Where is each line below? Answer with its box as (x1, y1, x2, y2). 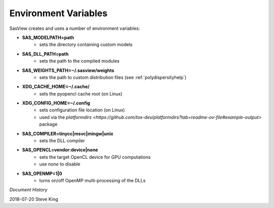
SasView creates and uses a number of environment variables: (9, 25, 141, 31)
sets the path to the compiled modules (39, 58, 120, 64)
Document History (9, 187, 48, 193)
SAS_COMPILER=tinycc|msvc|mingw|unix (22, 131, 114, 137)
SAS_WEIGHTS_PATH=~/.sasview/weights (22, 67, 114, 73)
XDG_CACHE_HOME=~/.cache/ (22, 84, 90, 90)
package (39, 121, 58, 128)
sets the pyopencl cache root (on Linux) (39, 91, 123, 97)
